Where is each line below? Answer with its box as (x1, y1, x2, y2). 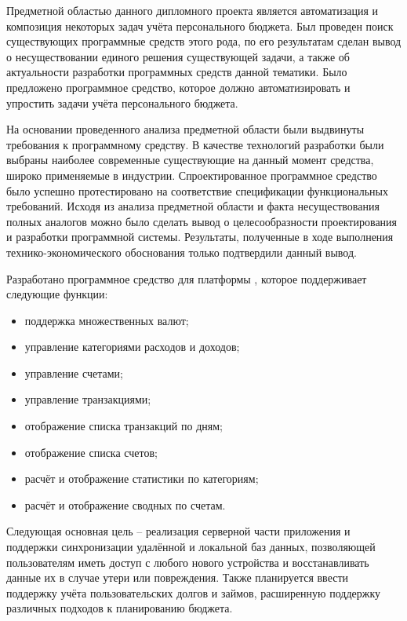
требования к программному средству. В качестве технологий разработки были (6, 136, 384, 152)
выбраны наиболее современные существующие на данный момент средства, (6, 152, 374, 168)
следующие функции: (6, 286, 108, 302)
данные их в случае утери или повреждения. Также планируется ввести (6, 569, 349, 586)
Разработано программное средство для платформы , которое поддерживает (6, 270, 367, 287)
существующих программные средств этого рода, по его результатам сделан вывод (6, 33, 402, 49)
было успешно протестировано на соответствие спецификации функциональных (6, 182, 389, 199)
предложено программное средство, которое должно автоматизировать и (6, 79, 351, 95)
